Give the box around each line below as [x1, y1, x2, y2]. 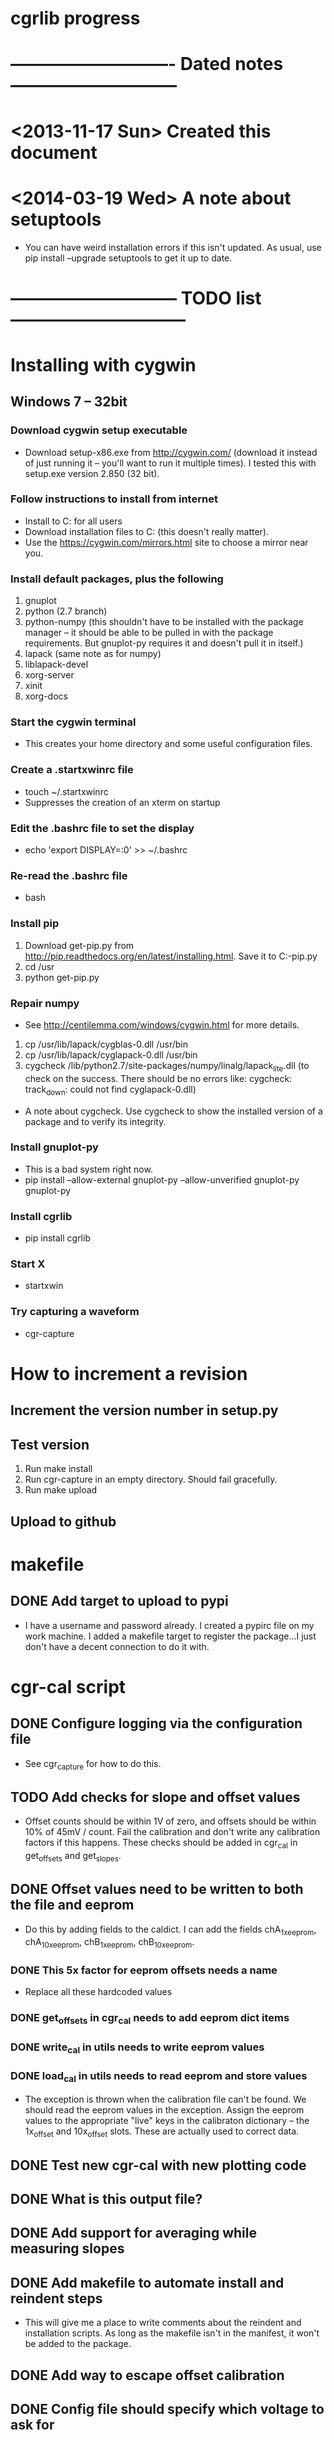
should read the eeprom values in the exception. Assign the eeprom [24, 2104, 305, 2116]
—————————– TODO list [10, 287, 262, 309]
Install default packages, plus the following [10, 572, 224, 586]
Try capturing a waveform [10, 1305, 140, 1319]
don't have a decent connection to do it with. [24, 1640, 210, 1652]
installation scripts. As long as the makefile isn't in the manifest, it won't [24, 2327, 320, 2339]
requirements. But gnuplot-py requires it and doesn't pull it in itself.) [24, 637, 304, 649]
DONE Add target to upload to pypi [10, 1593, 229, 1610]
